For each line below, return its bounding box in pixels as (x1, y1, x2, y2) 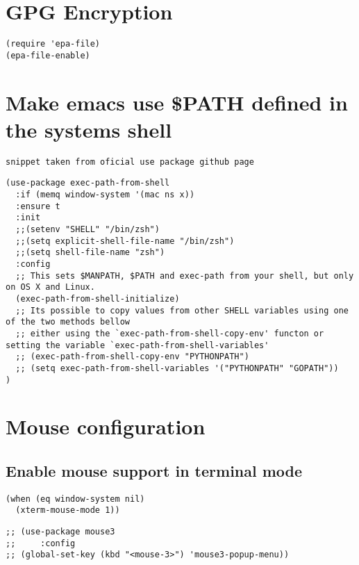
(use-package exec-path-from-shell (6, 178, 170, 188)
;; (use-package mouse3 (6, 527, 115, 537)
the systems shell (6, 115, 172, 143)
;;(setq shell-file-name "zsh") (15, 247, 165, 258)
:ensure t (15, 201, 60, 211)
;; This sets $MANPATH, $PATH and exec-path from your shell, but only (15, 270, 354, 281)
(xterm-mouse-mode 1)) (15, 505, 120, 516)
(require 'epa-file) (6, 39, 101, 49)
